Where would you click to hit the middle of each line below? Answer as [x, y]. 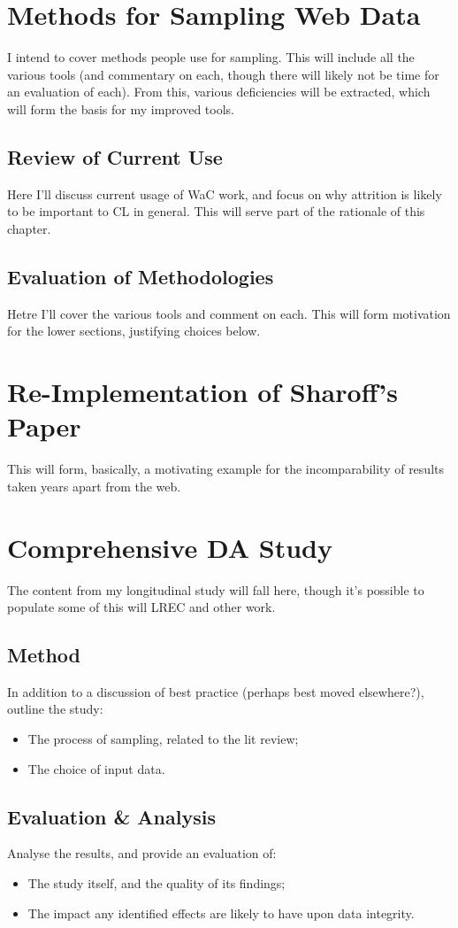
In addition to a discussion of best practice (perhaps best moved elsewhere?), [216, 691]
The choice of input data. [96, 768]
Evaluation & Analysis [111, 816]
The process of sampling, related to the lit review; [163, 739]
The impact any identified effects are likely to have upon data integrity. [221, 913]
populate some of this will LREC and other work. [141, 607]
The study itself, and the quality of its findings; [156, 883]
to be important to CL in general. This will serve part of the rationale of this [216, 211]
